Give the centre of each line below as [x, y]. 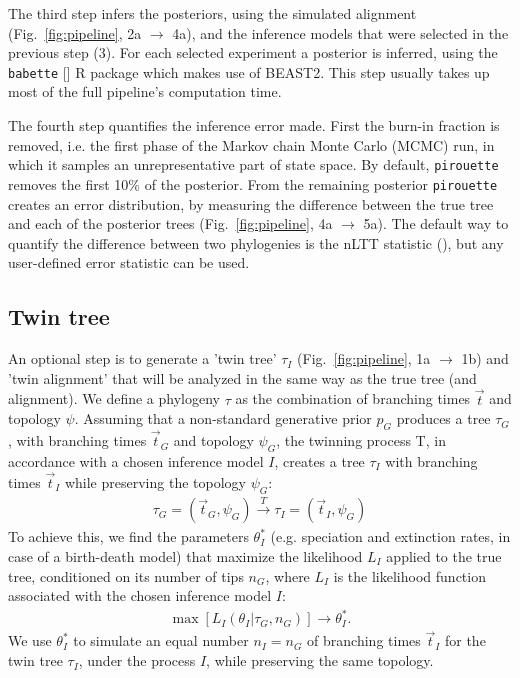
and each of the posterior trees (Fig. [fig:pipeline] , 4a [170, 223]
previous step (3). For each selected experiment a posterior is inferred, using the [253, 52]
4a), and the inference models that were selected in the [340, 32]
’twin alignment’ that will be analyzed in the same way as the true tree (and [242, 377]
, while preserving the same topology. [320, 660]
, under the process [137, 660]
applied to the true [444, 555]
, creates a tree [319, 460]
